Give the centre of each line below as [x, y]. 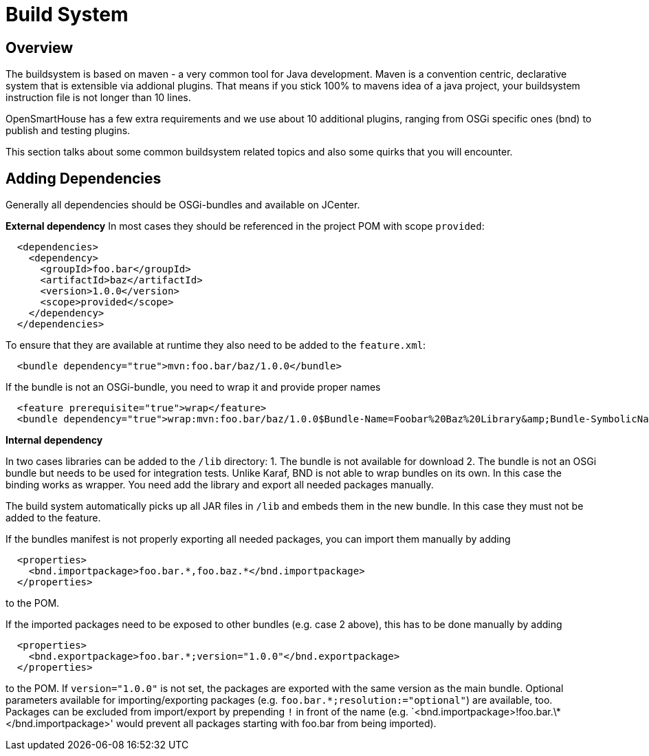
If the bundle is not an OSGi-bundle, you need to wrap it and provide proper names [193, 387]
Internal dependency [54, 440]
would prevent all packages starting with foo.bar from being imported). [276, 724]
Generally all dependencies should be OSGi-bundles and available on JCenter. [183, 205]
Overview [40, 47]
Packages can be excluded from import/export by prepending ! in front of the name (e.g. [207, 712]
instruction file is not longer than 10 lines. [98, 98]
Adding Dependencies [84, 178]
